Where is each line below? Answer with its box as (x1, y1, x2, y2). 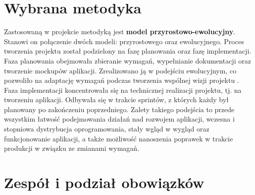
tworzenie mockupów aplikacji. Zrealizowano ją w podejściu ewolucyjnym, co (4, 65, 237, 75)
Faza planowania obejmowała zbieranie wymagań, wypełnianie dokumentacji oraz (4, 55, 251, 65)
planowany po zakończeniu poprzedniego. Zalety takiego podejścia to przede (4, 104, 235, 114)
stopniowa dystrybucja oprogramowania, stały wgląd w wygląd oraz (4, 124, 209, 134)
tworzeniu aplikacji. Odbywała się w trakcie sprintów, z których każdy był (4, 94, 229, 105)
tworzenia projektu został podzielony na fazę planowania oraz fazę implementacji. (4, 46, 252, 56)
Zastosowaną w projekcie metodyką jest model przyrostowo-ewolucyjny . (4, 26, 236, 37)
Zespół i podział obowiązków (4, 172, 204, 193)
